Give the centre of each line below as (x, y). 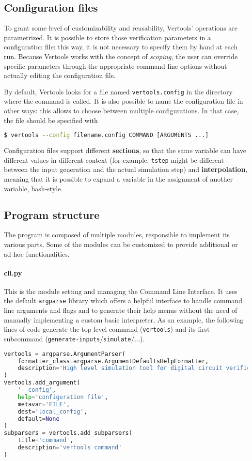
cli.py (13, 272)
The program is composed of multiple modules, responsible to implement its (117, 235)
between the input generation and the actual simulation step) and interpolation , (126, 169)
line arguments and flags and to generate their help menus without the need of (121, 310)
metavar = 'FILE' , (44, 404)
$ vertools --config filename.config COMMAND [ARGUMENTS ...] (106, 135)
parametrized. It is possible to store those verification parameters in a (107, 37)
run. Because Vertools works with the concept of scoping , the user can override (121, 56)
